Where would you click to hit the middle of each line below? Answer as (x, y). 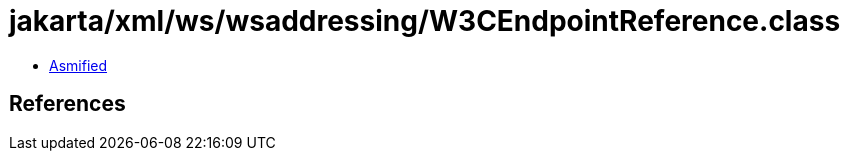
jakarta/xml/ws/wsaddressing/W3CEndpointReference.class (425, 21)
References (67, 104)
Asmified (78, 65)
